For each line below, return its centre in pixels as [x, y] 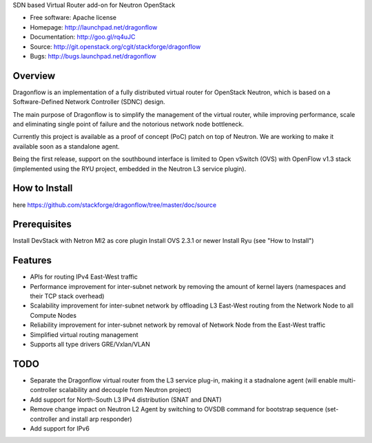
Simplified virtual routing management [84, 334]
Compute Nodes [53, 315]
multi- [347, 380]
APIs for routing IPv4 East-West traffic [84, 277]
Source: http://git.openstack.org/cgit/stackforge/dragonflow [115, 46]
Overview [34, 76]
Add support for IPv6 [60, 428]
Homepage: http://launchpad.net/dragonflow [94, 27]
